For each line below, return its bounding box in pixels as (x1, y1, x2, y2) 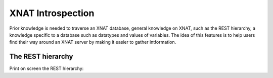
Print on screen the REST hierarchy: (9, 65, 84, 71)
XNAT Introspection (9, 8, 95, 19)
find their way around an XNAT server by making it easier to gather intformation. (9, 39, 176, 45)
